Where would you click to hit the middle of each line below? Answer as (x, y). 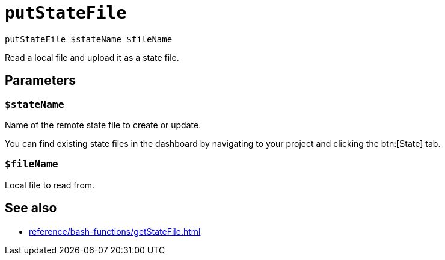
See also (31, 208)
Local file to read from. (50, 185)
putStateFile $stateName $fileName (89, 39)
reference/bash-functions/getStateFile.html (115, 231)
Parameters (40, 81)
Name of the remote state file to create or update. (103, 125)
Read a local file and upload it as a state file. (92, 57)
